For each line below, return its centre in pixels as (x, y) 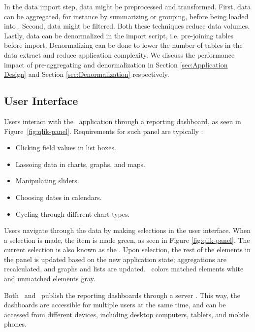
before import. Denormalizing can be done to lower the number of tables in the (123, 45)
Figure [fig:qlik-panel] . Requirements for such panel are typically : (104, 131)
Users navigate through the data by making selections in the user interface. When (127, 230)
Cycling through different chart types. (73, 214)
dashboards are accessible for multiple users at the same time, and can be (115, 305)
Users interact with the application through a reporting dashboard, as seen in (123, 121)
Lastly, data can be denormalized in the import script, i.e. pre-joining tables (119, 35)
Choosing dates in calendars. (59, 197)
